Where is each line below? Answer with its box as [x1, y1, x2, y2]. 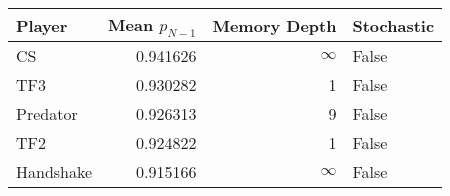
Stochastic [352, 13, 435, 37]
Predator [16, 102, 78, 126]
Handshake [16, 160, 93, 184]
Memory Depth [212, 13, 337, 37]
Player [16, 13, 68, 37]
